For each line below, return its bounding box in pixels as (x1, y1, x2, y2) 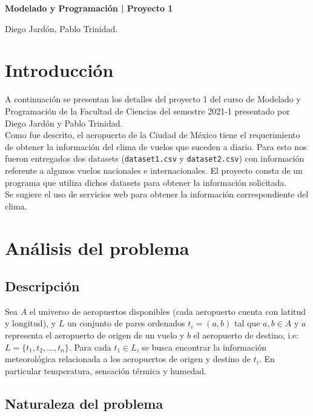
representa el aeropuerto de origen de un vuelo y (5, 329, 185, 342)
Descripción (5, 277, 80, 295)
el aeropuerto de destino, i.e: (193, 329, 299, 342)
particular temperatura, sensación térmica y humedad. (5, 364, 206, 377)
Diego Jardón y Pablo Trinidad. (5, 116, 123, 129)
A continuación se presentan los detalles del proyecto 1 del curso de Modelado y (5, 93, 301, 105)
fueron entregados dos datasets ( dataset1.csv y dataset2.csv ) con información (5, 152, 305, 165)
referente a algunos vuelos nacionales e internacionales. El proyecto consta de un (5, 163, 303, 176)
